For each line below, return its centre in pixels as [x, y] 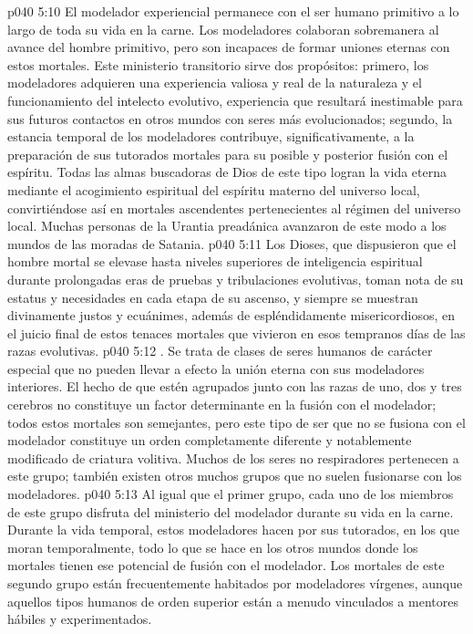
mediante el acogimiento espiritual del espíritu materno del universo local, [214, 189]
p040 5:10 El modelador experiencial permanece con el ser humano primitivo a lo [233, 11]
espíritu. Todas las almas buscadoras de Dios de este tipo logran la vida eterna [227, 172]
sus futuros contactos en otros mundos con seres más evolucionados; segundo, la [230, 118]
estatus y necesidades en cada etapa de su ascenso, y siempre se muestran [213, 297]
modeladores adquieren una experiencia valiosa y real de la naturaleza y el [215, 83]
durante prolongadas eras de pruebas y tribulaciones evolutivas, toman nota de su [236, 279]
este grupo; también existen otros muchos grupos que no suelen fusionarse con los [235, 476]
